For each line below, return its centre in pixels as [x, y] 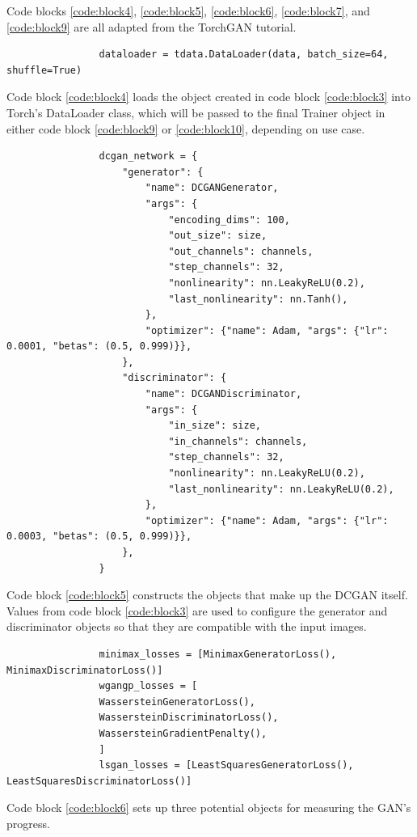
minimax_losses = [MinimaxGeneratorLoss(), [218, 654]
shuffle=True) [44, 70]
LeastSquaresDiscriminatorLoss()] [99, 781]
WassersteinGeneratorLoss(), [177, 702]
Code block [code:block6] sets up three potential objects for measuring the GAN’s [209, 807]
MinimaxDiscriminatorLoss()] [85, 670]
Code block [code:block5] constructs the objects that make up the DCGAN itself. [207, 595]
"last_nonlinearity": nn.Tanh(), [258, 299]
